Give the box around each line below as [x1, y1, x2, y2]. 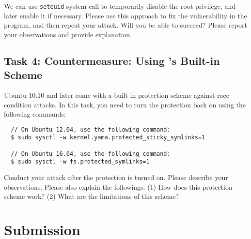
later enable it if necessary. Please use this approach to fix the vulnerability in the [4, 10, 247, 20]
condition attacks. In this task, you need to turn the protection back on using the [4, 99, 246, 109]
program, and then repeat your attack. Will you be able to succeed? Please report [4, 20, 247, 30]
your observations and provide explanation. [4, 29, 132, 39]
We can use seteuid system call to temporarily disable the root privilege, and [4, 1, 235, 11]
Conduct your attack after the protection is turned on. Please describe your [4, 172, 228, 182]
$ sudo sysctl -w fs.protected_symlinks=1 [11, 158, 150, 165]
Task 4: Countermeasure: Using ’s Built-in [4, 53, 220, 68]
